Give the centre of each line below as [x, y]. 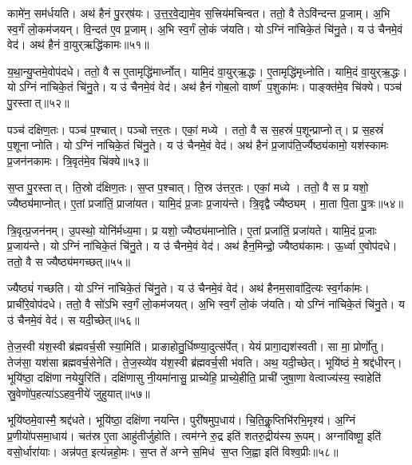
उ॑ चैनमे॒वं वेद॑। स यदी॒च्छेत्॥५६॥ [73, 319]
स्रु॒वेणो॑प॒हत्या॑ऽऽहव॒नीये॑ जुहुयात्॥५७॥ [79, 393]
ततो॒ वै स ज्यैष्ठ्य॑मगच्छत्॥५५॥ [69, 261]
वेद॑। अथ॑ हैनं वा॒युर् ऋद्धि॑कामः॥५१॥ [78, 44]
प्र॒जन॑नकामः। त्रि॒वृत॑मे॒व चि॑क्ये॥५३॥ [78, 160]
